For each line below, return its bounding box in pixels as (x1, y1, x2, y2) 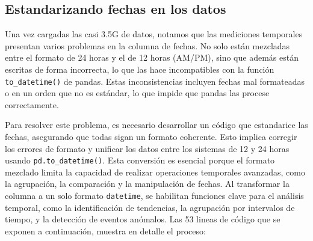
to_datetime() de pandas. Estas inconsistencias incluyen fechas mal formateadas (5, 75, 305, 87)
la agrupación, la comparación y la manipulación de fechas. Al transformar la (5, 177, 290, 190)
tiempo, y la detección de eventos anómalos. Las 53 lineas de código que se (5, 213, 280, 225)
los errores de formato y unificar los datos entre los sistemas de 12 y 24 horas (5, 142, 290, 154)
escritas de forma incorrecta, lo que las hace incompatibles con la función (5, 63, 274, 75)
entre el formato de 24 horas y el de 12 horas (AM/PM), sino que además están (5, 51, 299, 64)
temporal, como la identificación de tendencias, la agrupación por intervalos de (5, 201, 295, 213)
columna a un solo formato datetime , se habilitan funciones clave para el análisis (5, 189, 304, 202)
